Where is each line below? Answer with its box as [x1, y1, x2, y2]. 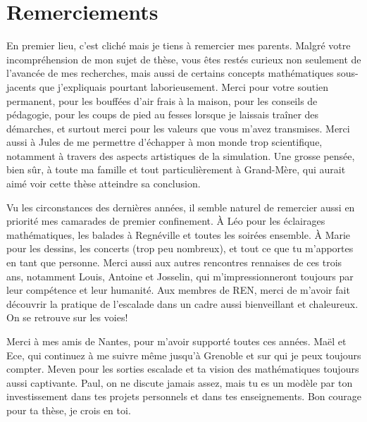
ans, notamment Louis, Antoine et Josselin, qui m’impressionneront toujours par [6, 268, 354, 283]
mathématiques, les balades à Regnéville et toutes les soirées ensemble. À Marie [6, 227, 351, 242]
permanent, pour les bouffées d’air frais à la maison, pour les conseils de [6, 93, 318, 108]
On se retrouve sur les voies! [6, 310, 128, 325]
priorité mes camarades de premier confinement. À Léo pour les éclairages [6, 213, 325, 228]
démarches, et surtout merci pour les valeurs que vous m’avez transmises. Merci [6, 120, 350, 135]
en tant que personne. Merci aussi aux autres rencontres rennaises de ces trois [6, 255, 342, 270]
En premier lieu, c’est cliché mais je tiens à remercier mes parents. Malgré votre [6, 38, 351, 53]
